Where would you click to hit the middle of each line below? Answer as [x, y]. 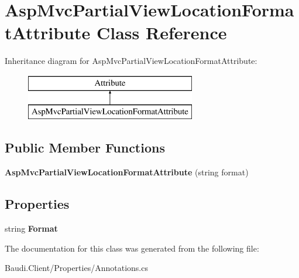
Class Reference [161, 33]
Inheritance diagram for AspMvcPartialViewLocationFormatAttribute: [131, 61]
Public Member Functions [85, 148]
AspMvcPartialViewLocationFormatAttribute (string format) [127, 172]
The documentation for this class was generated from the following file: [132, 248]
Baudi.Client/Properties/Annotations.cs [76, 268]
